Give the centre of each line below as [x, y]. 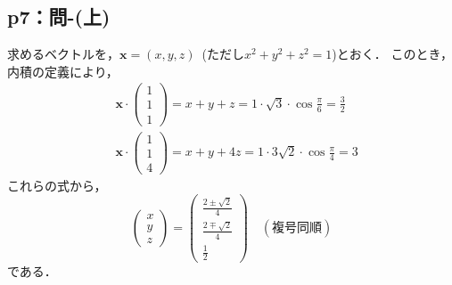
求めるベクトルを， [63, 54]
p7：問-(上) [59, 16]
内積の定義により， [63, 71]
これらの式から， [57, 185]
